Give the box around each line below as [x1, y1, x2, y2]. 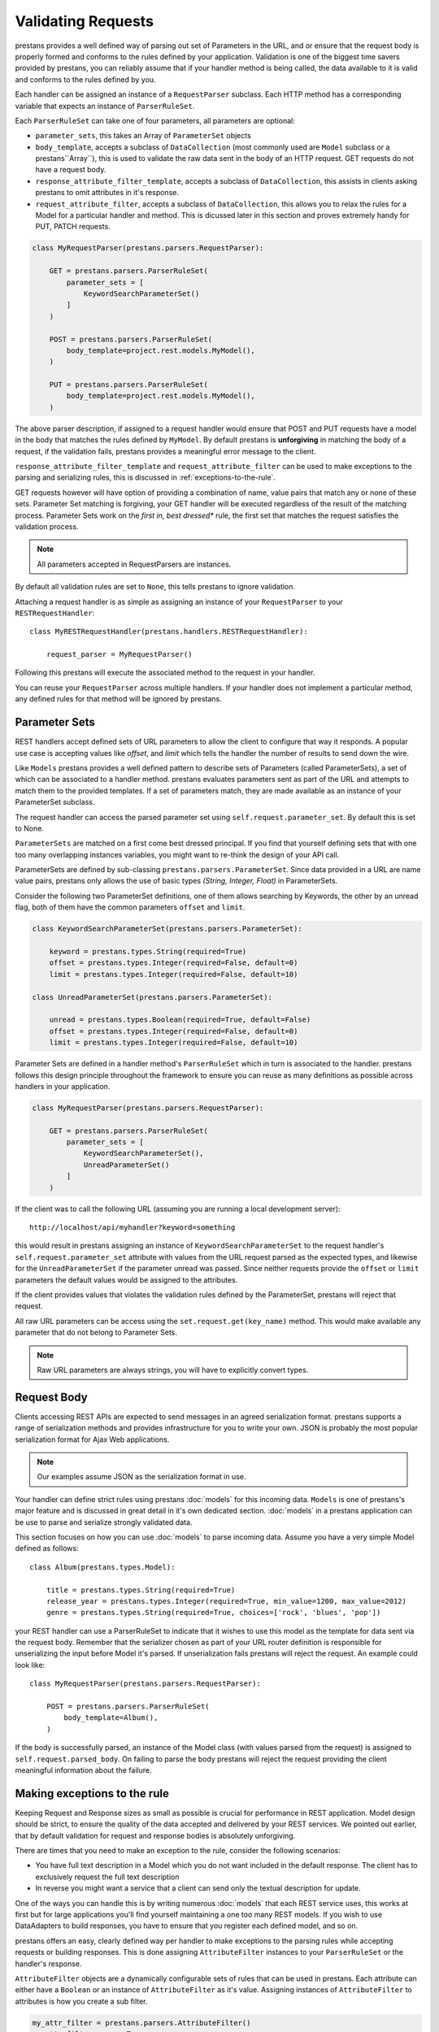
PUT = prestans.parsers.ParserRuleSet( [49, 380, 209, 389]
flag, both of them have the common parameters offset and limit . [15, 902, 246, 912]
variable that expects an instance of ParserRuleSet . [15, 101, 195, 111]
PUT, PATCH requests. [35, 222, 111, 232]
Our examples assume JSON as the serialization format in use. [37, 1472, 246, 1482]
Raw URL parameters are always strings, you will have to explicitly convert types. [37, 1365, 309, 1374]
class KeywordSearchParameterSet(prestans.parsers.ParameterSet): [32, 924, 302, 934]
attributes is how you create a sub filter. [15, 1996, 148, 2006]
